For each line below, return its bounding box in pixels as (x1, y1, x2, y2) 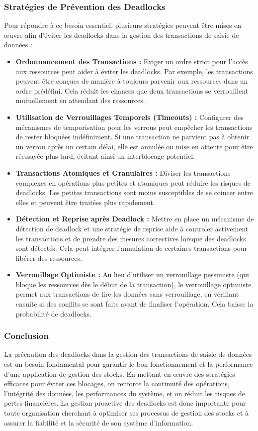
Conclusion (4, 329, 49, 342)
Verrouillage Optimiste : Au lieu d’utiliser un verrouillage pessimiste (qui (15, 269, 249, 280)
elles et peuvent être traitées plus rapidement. (15, 197, 155, 207)
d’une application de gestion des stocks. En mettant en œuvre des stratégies (4, 368, 235, 379)
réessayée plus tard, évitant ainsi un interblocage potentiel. (15, 151, 195, 161)
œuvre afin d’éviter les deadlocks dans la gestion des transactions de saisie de (4, 29, 239, 40)
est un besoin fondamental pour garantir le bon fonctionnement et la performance (4, 359, 253, 369)
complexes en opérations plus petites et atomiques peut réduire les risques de (15, 177, 251, 188)
